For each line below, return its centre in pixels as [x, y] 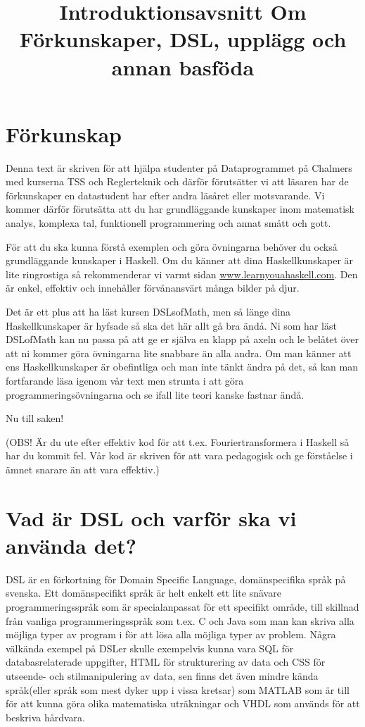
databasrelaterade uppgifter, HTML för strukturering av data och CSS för [166, 662]
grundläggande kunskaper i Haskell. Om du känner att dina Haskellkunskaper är [180, 260]
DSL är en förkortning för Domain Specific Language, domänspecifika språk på [176, 579]
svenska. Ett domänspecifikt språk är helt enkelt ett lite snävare [143, 593]
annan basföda [183, 67]
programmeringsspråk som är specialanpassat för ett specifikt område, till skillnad [182, 607]
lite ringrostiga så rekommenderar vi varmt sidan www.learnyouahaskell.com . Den [182, 274]
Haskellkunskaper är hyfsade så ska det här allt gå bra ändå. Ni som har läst [171, 325]
